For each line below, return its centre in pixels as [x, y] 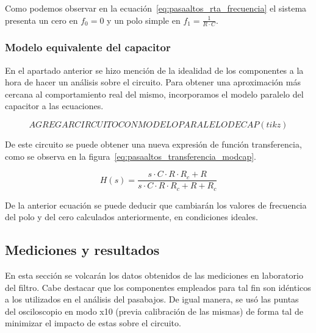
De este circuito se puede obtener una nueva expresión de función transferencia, [153, 144]
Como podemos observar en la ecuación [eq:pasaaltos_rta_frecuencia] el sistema [156, 8]
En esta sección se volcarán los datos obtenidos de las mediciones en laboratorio [154, 275]
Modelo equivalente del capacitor [88, 47]
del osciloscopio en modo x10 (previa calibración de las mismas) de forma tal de [154, 311]
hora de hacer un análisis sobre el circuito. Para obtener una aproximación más [153, 82]
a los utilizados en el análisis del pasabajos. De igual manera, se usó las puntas [152, 299]
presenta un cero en [41, 20]
